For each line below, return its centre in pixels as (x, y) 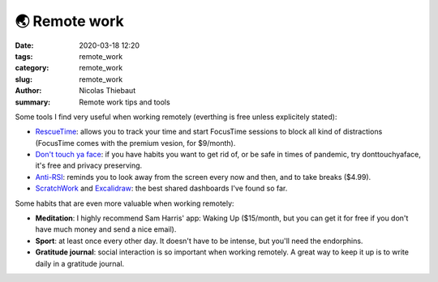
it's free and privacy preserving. (89, 165)
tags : (24, 56)
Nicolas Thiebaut (107, 91)
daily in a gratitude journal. (80, 263)
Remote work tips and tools (125, 102)
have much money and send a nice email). (106, 229)
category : (32, 68)
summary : (33, 102)
